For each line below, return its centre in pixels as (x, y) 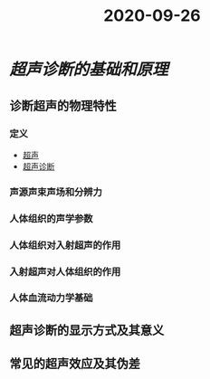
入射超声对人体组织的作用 (65, 271)
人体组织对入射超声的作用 (65, 245)
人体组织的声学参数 (51, 218)
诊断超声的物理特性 (63, 105)
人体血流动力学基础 (51, 298)
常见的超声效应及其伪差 (75, 364)
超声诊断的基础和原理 (89, 70)
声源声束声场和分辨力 (56, 192)
